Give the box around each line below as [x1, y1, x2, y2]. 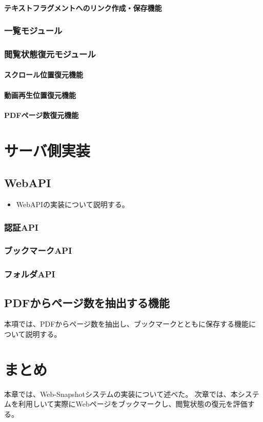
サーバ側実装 [4, 139, 90, 160]
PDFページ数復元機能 [4, 109, 79, 120]
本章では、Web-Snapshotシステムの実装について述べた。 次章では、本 [4, 388, 238, 399]
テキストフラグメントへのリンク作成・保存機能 [4, 2, 162, 13]
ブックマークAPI [4, 244, 72, 257]
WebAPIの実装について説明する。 [16, 199, 129, 210]
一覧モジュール [4, 24, 63, 37]
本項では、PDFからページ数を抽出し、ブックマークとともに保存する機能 [4, 318, 249, 329]
